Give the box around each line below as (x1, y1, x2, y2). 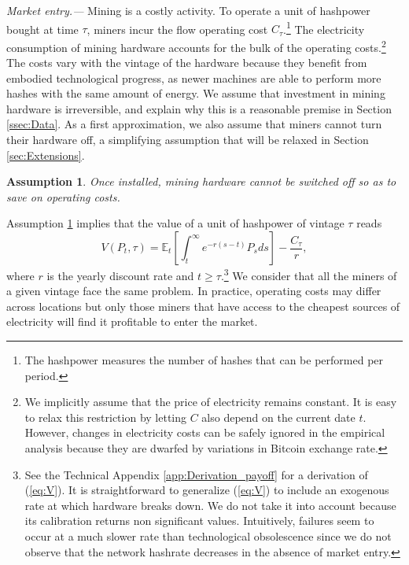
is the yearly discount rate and (46, 267, 194, 283)
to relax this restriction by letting (24, 408, 187, 425)
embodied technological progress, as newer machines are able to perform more (6, 69, 381, 86)
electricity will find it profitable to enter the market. (6, 313, 258, 330)
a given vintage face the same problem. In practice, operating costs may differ (6, 282, 381, 299)
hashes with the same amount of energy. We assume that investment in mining (6, 85, 385, 102)
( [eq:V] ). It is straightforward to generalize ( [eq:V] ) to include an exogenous (24, 482, 389, 498)
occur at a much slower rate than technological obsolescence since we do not (24, 528, 392, 544)
